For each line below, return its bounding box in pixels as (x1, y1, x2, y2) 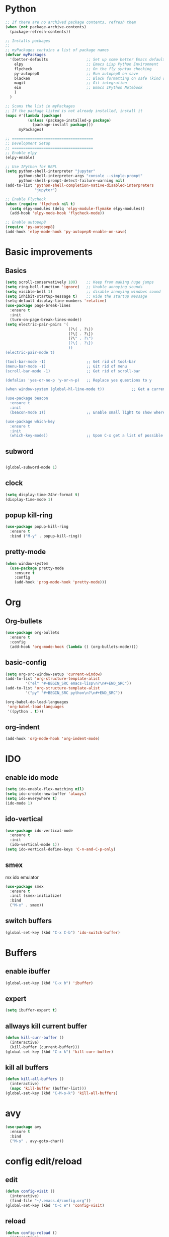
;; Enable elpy (5, 150, 37, 155)
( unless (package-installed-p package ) (27, 118, 112, 123)
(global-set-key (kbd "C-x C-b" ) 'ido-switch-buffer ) (5, 930, 121, 935)
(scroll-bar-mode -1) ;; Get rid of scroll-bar (5, 368, 141, 373)
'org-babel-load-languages (7, 704, 64, 709)
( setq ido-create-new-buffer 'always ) (5, 791, 87, 796)
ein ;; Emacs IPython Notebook (14, 85, 143, 90)
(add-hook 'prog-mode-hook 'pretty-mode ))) (14, 580, 107, 585)
